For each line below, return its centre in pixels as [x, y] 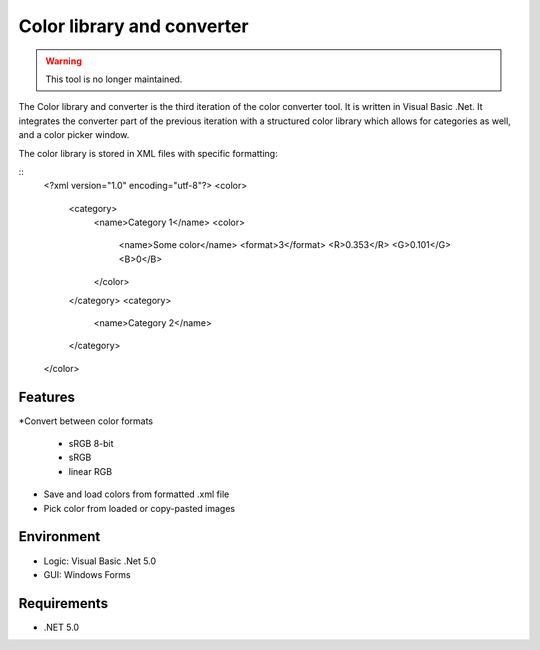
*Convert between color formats [86, 421]
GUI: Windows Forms [87, 574]
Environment [59, 536]
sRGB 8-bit [91, 444]
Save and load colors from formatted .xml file [136, 494]
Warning [63, 61]
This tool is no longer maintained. [114, 79]
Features [46, 396]
